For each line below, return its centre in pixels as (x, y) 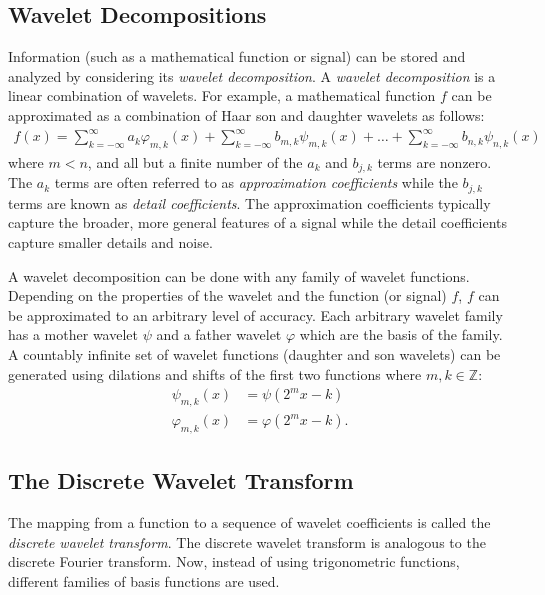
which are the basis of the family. (401, 334)
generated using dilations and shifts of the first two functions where (215, 373)
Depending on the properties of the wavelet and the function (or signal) (227, 295)
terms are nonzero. (434, 161)
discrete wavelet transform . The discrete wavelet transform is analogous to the (247, 541)
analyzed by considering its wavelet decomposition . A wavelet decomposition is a (252, 75)
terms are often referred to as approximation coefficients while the (256, 182)
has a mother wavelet (73, 334)
